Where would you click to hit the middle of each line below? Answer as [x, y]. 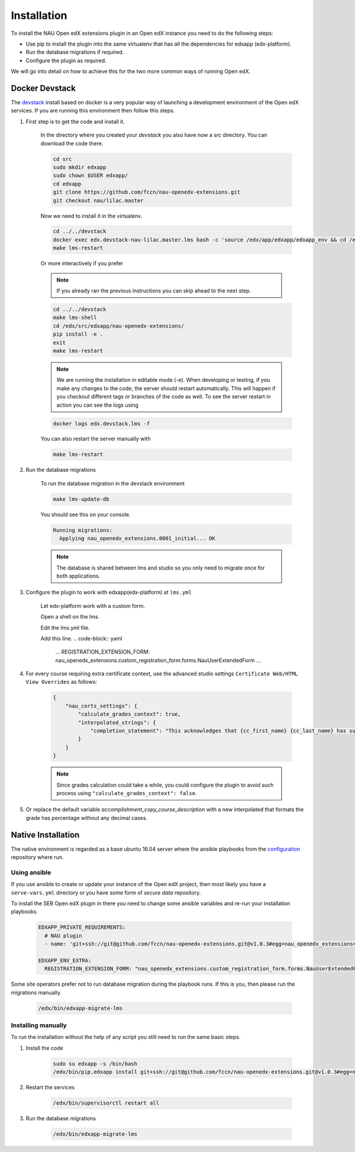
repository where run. [37, 857]
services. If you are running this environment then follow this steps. [93, 111]
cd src [62, 159]
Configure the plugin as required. [66, 60]
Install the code [44, 1048]
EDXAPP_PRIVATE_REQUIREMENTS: [82, 927]
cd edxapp [67, 184]
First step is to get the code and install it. [75, 121]
